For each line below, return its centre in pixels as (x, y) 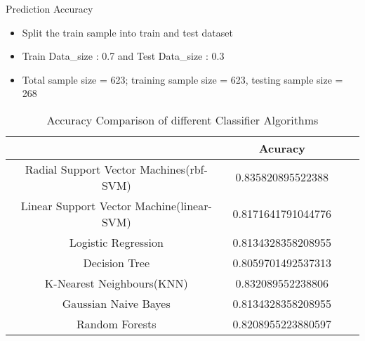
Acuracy (282, 148)
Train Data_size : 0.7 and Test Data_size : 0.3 (123, 56)
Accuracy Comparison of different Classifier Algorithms (182, 120)
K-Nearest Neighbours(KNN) (116, 283)
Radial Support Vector (80, 169)
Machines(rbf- (174, 169)
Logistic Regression (116, 242)
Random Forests (116, 323)
